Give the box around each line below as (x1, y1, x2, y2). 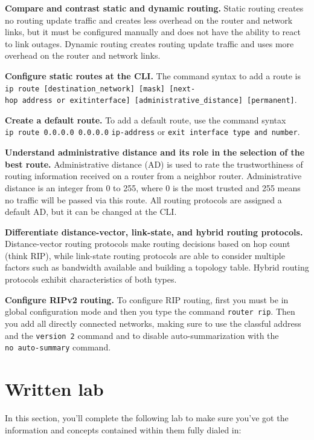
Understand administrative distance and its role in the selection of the (5, 146, 305, 159)
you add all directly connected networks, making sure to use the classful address (5, 317, 301, 329)
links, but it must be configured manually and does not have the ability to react (5, 25, 301, 38)
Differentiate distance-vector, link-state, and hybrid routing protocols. (5, 225, 303, 238)
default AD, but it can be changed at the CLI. (5, 205, 177, 218)
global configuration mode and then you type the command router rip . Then (5, 305, 295, 318)
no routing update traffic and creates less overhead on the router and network (5, 13, 293, 26)
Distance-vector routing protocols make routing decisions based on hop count (5, 237, 290, 250)
